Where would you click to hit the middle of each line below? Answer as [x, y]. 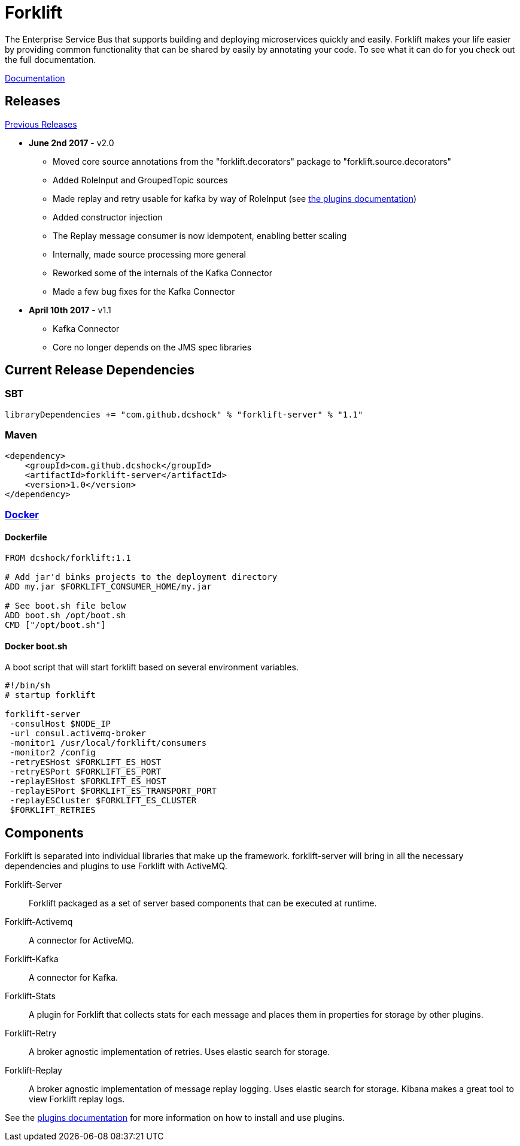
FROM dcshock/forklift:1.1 [68, 558]
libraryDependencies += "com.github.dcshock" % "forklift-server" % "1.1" [184, 414]
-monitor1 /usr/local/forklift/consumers [108, 743]
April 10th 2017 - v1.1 [70, 310]
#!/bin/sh [28, 686]
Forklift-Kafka [32, 959]
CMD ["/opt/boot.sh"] [55, 625]
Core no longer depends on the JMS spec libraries [152, 347]
